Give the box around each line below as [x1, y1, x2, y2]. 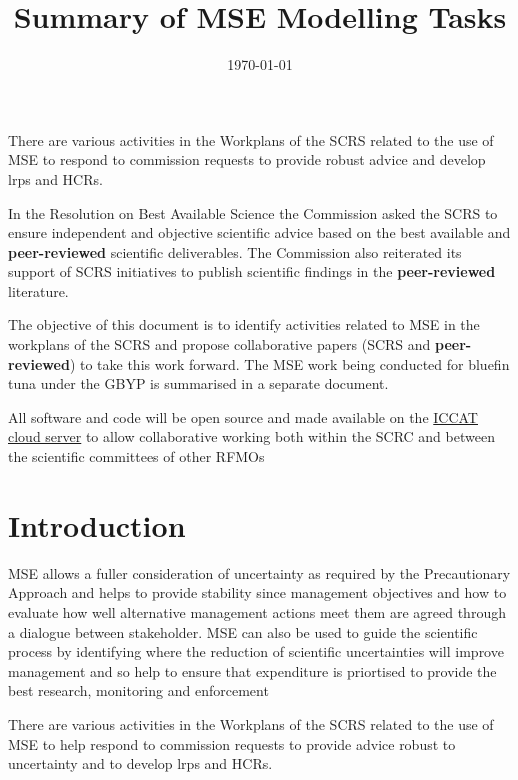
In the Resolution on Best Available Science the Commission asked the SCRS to [8, 202, 498, 223]
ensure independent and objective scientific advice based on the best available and [8, 222, 511, 243]
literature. [8, 280, 69, 301]
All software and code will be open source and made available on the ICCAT [8, 406, 478, 427]
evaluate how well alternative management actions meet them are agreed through [8, 601, 506, 622]
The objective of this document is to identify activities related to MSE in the [8, 314, 480, 335]
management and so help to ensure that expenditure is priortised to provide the [8, 660, 497, 681]
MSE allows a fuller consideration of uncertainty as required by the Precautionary [8, 562, 511, 583]
